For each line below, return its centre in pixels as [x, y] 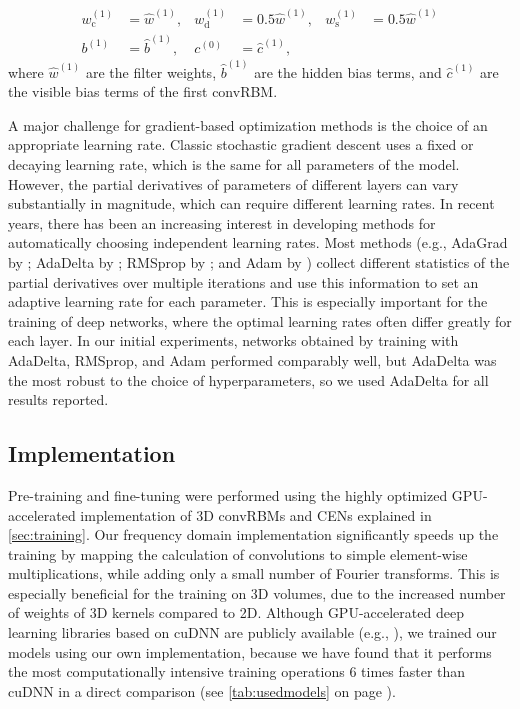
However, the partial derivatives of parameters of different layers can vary [233, 183]
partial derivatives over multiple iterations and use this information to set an [243, 281]
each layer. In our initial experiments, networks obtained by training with [233, 340]
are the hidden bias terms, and [348, 71]
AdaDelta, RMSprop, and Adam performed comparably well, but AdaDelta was [252, 359]
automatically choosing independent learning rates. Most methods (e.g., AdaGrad [258, 242]
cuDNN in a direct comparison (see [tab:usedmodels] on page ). [202, 690]
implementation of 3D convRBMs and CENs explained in [256, 514]
